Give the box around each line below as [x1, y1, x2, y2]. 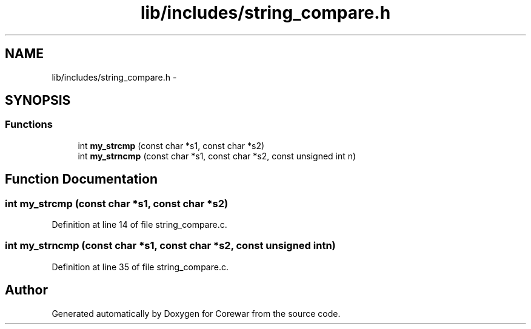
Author [5, 282, 48, 298]
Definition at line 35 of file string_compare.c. [52, 261, 229, 272]
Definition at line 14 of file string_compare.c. [52, 219, 227, 230]
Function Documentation [5, 171, 158, 187]
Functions [5, 118, 53, 131]
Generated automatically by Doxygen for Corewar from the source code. [52, 308, 341, 319]
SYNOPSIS [5, 93, 71, 108]
